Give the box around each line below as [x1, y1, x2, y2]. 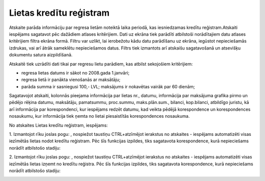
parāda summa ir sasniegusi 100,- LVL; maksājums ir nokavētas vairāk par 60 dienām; [21, 83, 195, 89]
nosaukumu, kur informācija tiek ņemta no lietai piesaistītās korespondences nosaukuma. [9, 113, 190, 119]
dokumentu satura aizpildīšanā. [9, 52, 73, 58]
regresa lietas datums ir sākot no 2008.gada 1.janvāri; [21, 70, 130, 76]
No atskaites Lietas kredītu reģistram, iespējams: [9, 122, 108, 128]
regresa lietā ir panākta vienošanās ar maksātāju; [21, 77, 121, 83]
